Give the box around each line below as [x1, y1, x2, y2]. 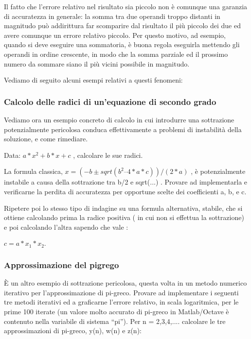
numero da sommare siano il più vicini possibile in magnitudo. [4, 58, 190, 68]
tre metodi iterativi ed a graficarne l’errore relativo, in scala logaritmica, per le [4, 297, 239, 307]
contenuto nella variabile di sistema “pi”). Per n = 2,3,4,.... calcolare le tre [4, 316, 226, 326]
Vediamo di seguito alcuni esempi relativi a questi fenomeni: [4, 75, 183, 85]
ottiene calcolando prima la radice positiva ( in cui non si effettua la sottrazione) [4, 212, 244, 222]
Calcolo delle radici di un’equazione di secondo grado [4, 95, 216, 107]
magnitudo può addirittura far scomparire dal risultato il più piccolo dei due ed [4, 20, 241, 31]
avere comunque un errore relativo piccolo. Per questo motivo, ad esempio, [4, 30, 226, 40]
